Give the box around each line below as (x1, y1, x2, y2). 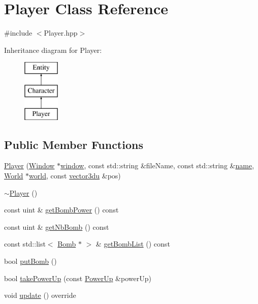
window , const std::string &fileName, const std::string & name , (60, 160, 254, 171)
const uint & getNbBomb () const (4, 221, 109, 232)
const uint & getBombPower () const (4, 204, 119, 215)
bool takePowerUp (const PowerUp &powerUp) (4, 272, 151, 283)
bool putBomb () (4, 256, 57, 266)
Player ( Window (4, 160, 55, 171)
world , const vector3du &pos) (29, 170, 121, 181)
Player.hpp (44, 27, 78, 38)
